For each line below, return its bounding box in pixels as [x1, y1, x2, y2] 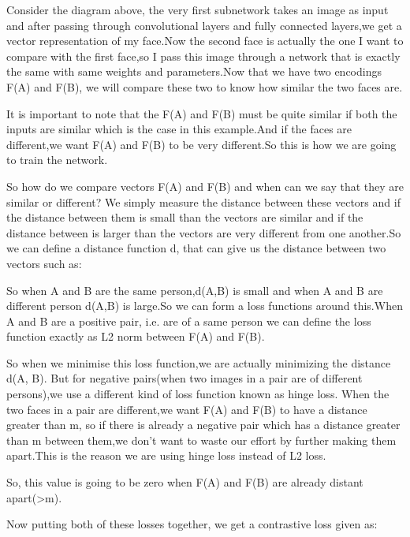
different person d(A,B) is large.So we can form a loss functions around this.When [6, 297, 403, 314]
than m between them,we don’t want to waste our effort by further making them [6, 431, 397, 448]
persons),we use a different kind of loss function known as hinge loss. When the [6, 386, 389, 402]
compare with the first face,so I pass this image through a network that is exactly [6, 47, 401, 64]
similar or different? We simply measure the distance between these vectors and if [6, 193, 401, 210]
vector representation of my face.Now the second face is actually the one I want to [6, 32, 404, 49]
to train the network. [6, 151, 108, 168]
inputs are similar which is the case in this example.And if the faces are [6, 121, 352, 137]
